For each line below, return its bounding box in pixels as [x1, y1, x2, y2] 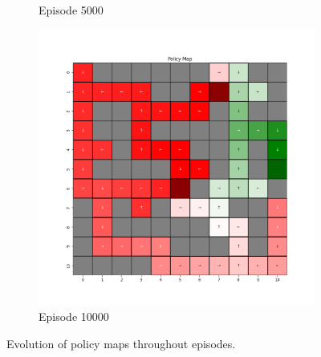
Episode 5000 [39, 2, 104, 18]
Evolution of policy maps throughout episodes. [6, 335, 236, 351]
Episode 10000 [39, 308, 109, 325]
